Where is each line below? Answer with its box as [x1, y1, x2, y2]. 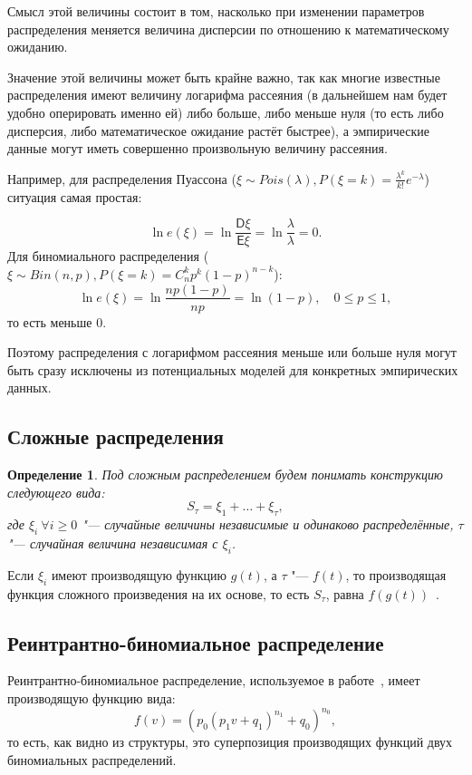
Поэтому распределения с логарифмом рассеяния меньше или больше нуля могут [7, 343, 457, 362]
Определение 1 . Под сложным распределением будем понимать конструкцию [7, 465, 443, 484]
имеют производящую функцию [51, 565, 227, 584]
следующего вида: [7, 482, 105, 501]
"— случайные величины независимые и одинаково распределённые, [82, 515, 454, 534]
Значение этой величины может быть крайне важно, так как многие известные [7, 67, 440, 86]
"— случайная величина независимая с [7, 533, 218, 552]
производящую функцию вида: [7, 688, 176, 707]
